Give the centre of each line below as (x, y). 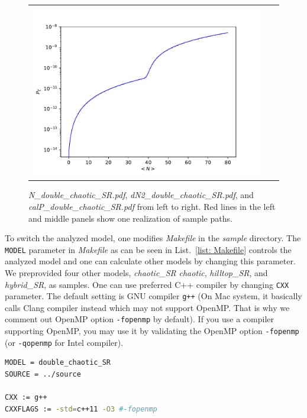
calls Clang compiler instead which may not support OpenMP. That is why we (147, 307)
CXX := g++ (26, 398)
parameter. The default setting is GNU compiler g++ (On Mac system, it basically (153, 296)
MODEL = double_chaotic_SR (58, 363)
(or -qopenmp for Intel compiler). (64, 342)
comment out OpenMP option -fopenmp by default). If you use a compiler (140, 319)
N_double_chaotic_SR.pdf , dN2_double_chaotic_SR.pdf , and (141, 195)
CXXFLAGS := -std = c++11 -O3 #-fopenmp (81, 409)
